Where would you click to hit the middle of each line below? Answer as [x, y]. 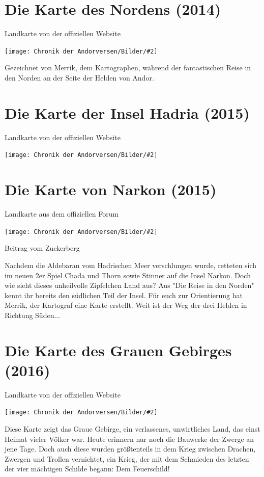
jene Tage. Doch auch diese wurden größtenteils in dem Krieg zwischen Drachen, [130, 449]
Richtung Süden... [33, 315]
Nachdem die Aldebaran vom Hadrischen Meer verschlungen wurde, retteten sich [131, 265]
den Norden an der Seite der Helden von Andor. [79, 77]
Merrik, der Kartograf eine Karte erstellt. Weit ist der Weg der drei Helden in [126, 305]
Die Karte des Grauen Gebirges [118, 350]
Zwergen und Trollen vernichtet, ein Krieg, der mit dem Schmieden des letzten [127, 458]
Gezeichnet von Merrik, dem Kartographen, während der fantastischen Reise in [128, 68]
